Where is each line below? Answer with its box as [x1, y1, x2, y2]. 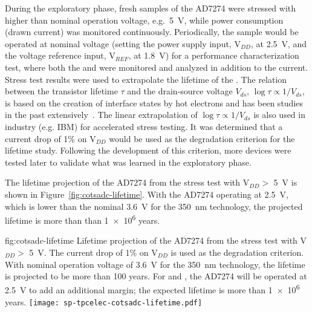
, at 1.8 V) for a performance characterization [128, 49, 299, 62]
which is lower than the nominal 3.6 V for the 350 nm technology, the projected [5, 200, 303, 212]
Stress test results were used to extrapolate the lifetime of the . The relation [5, 73, 287, 85]
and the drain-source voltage [127, 85, 233, 97]
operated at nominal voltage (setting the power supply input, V [5, 37, 241, 50]
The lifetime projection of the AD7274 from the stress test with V [5, 176, 250, 189]
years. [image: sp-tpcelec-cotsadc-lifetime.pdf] [5, 295, 203, 308]
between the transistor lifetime [5, 85, 118, 97]
